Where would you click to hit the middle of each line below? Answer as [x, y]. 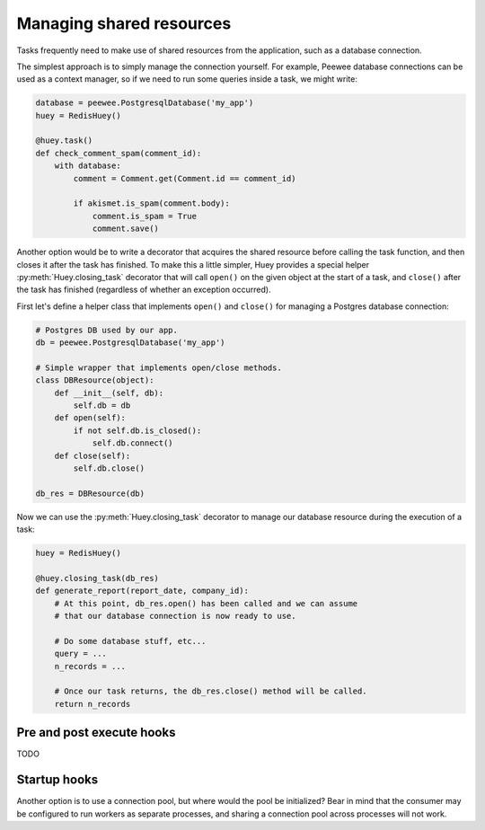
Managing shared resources [124, 23]
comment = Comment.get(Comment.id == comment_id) [185, 178]
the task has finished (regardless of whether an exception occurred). [144, 290]
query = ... [81, 654]
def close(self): [93, 455]
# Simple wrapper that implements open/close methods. [159, 367]
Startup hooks [57, 780]
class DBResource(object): [95, 380]
